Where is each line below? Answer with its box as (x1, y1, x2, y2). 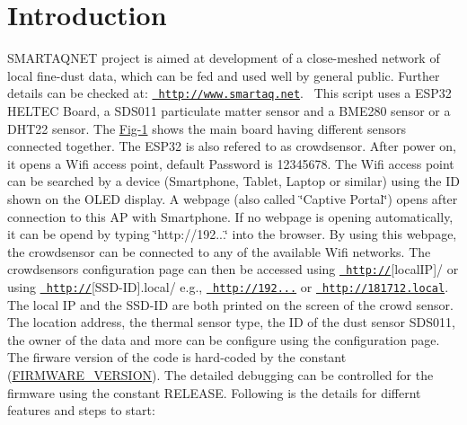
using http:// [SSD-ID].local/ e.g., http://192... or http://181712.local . (7, 277, 449, 296)
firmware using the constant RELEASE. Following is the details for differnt (7, 383, 421, 402)
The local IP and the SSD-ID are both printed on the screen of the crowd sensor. (7, 295, 454, 314)
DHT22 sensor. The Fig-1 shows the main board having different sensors (7, 119, 407, 137)
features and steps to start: (7, 401, 155, 420)
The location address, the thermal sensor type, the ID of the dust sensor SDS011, (7, 313, 455, 332)
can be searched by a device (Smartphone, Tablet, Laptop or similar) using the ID (7, 172, 460, 190)
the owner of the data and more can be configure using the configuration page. (7, 330, 440, 349)
